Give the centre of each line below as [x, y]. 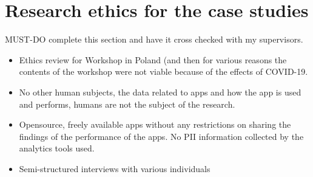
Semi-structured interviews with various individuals [115, 168]
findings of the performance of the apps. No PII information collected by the [161, 136]
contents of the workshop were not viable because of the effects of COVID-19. [163, 71]
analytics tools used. [57, 148]
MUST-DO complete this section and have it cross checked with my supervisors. [154, 39]
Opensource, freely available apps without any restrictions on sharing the [155, 124]
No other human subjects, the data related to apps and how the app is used [160, 92]
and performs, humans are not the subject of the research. [127, 104]
